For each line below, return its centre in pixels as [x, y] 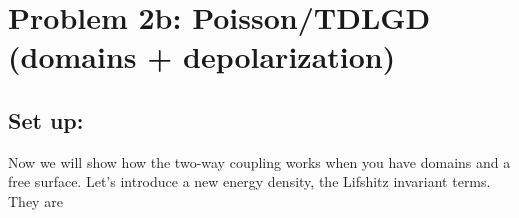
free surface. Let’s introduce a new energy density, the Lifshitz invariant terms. [249, 181]
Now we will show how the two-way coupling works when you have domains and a [259, 161]
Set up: [46, 119]
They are [35, 200]
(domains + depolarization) [202, 56]
